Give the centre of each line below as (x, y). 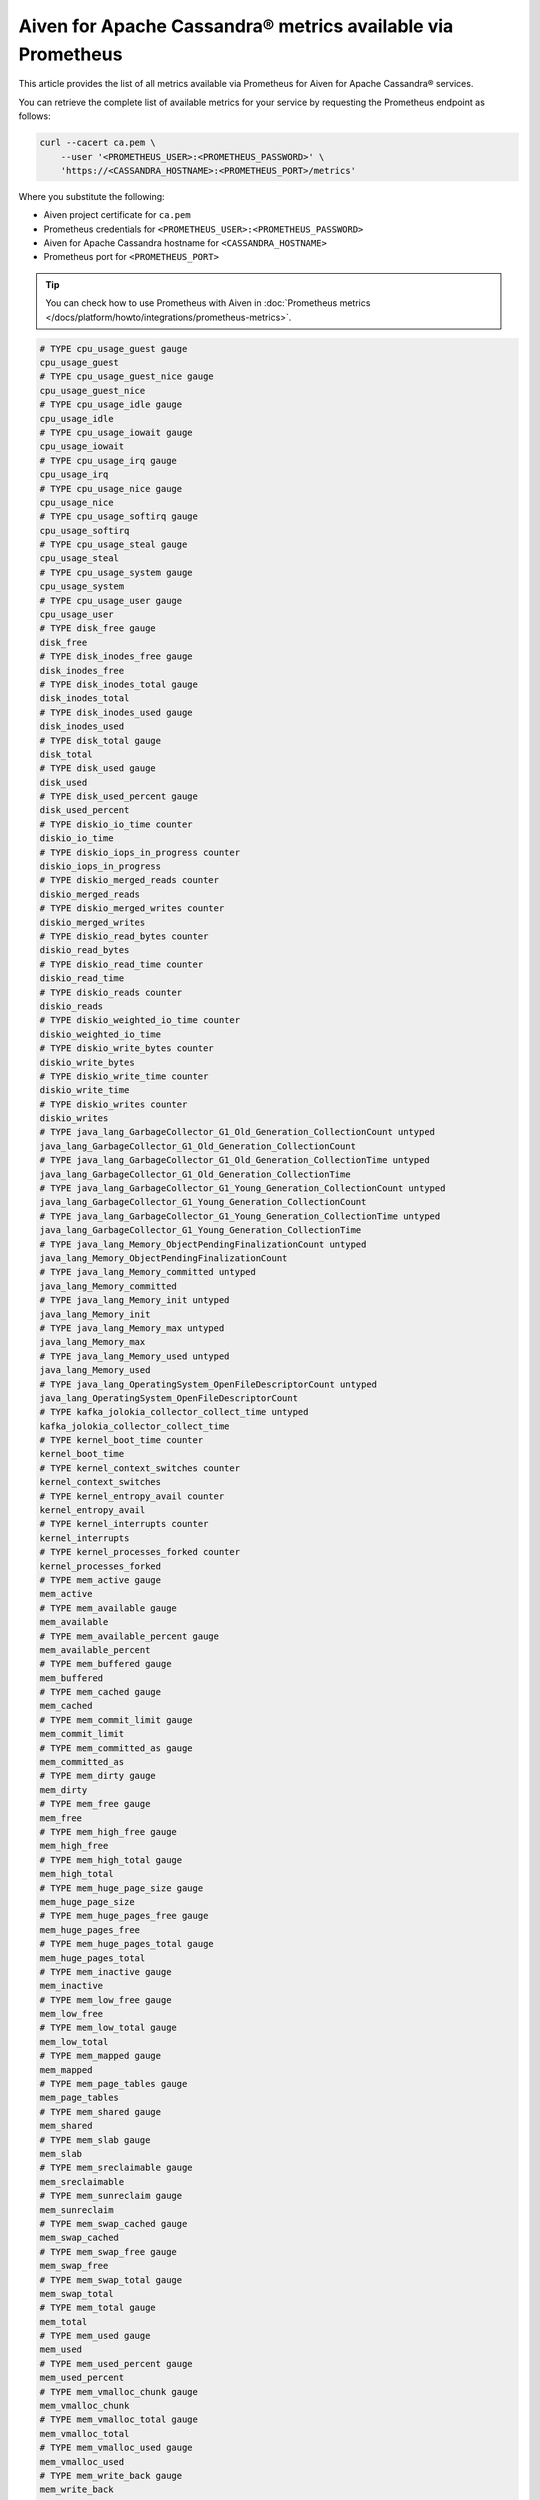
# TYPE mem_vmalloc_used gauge (116, 2448)
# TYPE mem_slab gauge (95, 2139)
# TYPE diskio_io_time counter (116, 824)
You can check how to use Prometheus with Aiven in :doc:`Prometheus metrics (208, 303)
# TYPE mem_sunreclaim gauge (111, 2196)
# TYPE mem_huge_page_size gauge (121, 1888)
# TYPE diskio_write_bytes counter (126, 1048)
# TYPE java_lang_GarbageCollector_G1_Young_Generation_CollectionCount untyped (242, 1188)
